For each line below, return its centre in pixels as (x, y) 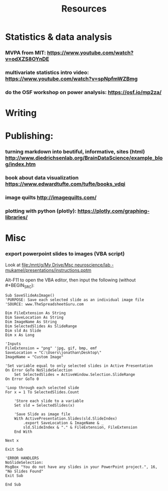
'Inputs (13, 344)
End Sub (13, 485)
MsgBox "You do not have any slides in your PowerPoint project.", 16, (81, 467)
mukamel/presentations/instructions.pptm (48, 270)
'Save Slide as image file (42, 414)
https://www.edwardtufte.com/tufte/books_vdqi (65, 184)
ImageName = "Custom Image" (34, 357)
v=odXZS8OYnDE (27, 59)
